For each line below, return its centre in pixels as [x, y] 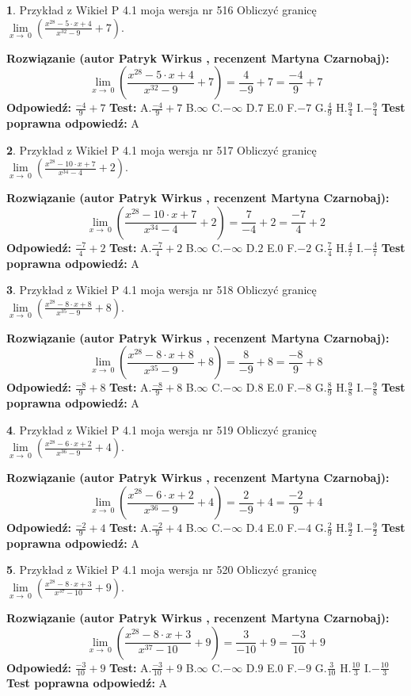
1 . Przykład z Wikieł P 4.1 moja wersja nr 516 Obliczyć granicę [162, 10]
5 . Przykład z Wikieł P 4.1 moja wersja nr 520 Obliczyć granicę [162, 570]
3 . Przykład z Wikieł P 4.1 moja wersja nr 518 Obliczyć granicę [162, 290]
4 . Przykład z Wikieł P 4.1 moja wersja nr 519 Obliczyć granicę [162, 429]
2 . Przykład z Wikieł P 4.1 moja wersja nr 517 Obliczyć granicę [162, 149]
